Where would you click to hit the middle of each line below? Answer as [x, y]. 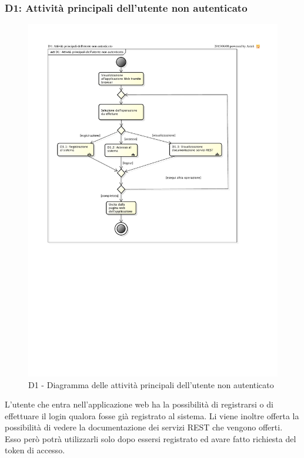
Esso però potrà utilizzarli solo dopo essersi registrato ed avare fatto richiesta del [151, 438]
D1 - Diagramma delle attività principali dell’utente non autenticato [151, 384]
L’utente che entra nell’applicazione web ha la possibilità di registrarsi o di [139, 404]
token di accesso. [35, 450]
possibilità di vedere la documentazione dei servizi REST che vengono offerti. [144, 427]
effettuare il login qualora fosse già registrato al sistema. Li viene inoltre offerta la [152, 415]
